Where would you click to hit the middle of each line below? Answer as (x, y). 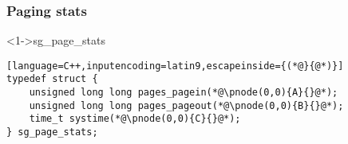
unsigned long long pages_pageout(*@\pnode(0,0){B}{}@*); (186, 105)
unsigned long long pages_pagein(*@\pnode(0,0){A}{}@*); (184, 93)
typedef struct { (52, 79)
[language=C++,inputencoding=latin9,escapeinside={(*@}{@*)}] (175, 66)
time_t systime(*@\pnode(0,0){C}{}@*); (135, 119)
